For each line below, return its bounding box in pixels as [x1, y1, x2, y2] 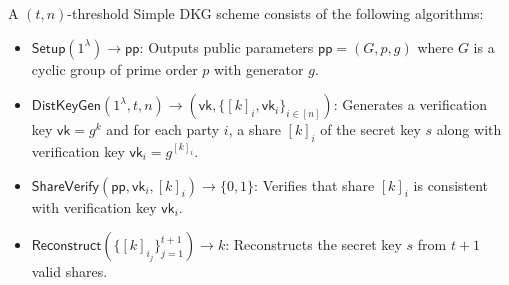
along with [436, 119, 502, 140]
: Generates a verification [333, 94, 488, 115]
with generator [214, 58, 304, 79]
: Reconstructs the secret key [225, 234, 402, 255]
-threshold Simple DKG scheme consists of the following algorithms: [67, 3, 484, 23]
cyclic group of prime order [31, 58, 198, 79]
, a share [228, 119, 281, 140]
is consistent [413, 174, 489, 195]
